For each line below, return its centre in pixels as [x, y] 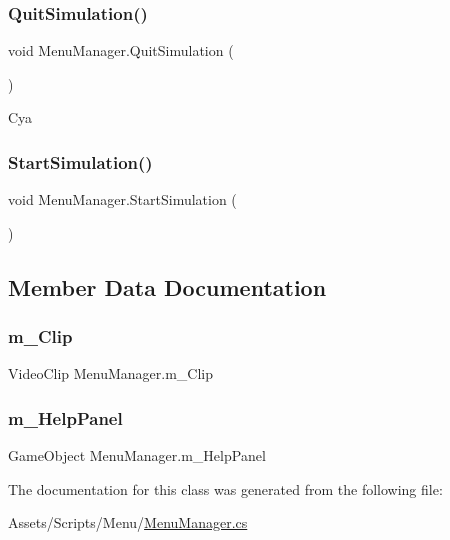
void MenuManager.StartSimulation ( [122, 199]
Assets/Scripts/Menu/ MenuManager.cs [128, 522]
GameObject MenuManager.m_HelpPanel [137, 455]
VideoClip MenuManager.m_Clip [111, 373]
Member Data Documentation [167, 286]
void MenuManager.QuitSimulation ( [121, 50]
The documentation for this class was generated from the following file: [225, 488]
